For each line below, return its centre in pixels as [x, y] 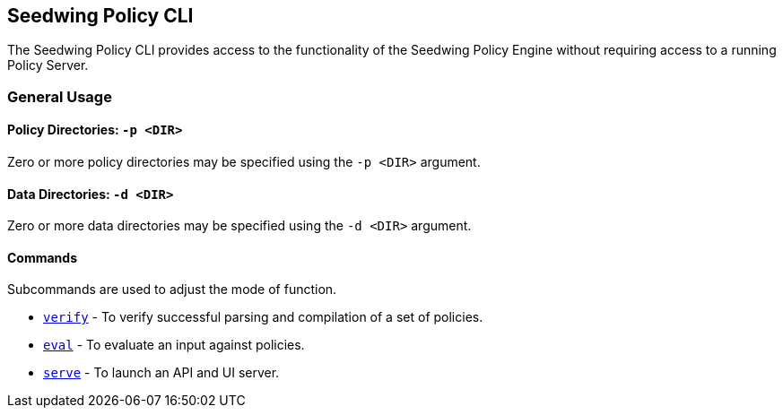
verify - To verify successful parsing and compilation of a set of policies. [263, 317]
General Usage [60, 96]
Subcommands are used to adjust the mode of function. [172, 290]
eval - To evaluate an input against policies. [174, 345]
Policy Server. [48, 65]
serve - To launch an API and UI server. [161, 373]
